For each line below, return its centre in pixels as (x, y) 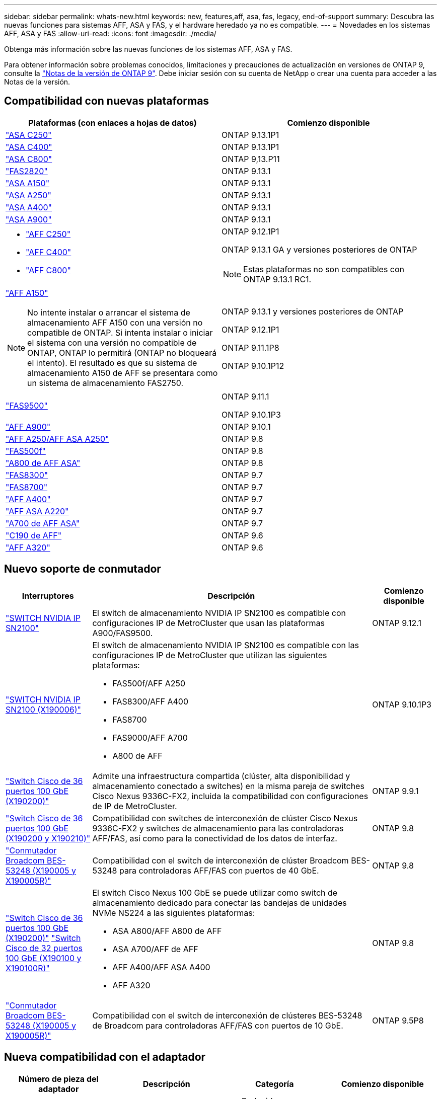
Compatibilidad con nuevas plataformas (107, 101)
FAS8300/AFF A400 (151, 701)
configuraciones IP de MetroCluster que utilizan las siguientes (210, 655)
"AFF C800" (48, 270)
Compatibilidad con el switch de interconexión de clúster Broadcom (220, 860)
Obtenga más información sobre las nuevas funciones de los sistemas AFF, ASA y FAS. (148, 49)
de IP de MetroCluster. (135, 806)
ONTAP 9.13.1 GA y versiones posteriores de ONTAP (319, 249)
